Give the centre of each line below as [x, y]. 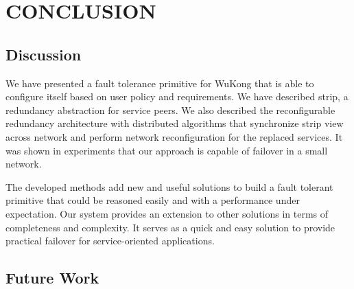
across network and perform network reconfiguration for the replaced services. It [174, 136]
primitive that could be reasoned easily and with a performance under [153, 200]
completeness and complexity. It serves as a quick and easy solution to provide [170, 227]
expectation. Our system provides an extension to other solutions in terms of [167, 213]
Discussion [44, 54]
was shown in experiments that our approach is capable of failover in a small [167, 150]
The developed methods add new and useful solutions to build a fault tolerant [169, 186]
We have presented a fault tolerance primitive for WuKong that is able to [160, 83]
